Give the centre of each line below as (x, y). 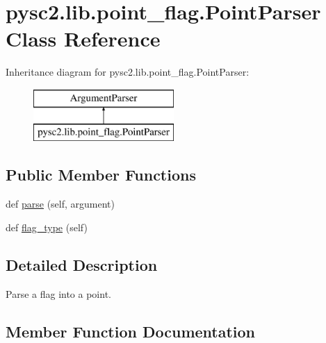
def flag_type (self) (47, 227)
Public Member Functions (101, 175)
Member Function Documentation (131, 331)
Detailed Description (82, 264)
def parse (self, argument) (60, 204)
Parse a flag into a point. (58, 293)
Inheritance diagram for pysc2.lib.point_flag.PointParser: (128, 72)
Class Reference (83, 39)
